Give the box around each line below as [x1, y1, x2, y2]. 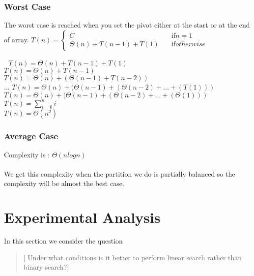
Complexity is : [4, 149, 50, 159]
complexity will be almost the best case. [4, 178, 124, 188]
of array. [4, 34, 29, 44]
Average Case [4, 130, 58, 142]
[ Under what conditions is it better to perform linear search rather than [23, 252, 242, 262]
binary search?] [23, 262, 69, 272]
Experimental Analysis [4, 207, 161, 227]
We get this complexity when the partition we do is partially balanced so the [4, 168, 235, 179]
